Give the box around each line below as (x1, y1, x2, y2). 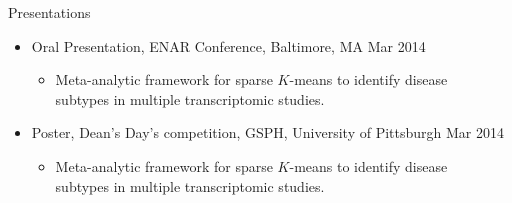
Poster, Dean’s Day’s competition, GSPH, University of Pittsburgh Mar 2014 (31, 122, 505, 143)
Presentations (8, 2, 91, 22)
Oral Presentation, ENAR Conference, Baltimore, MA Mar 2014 (31, 35, 426, 56)
